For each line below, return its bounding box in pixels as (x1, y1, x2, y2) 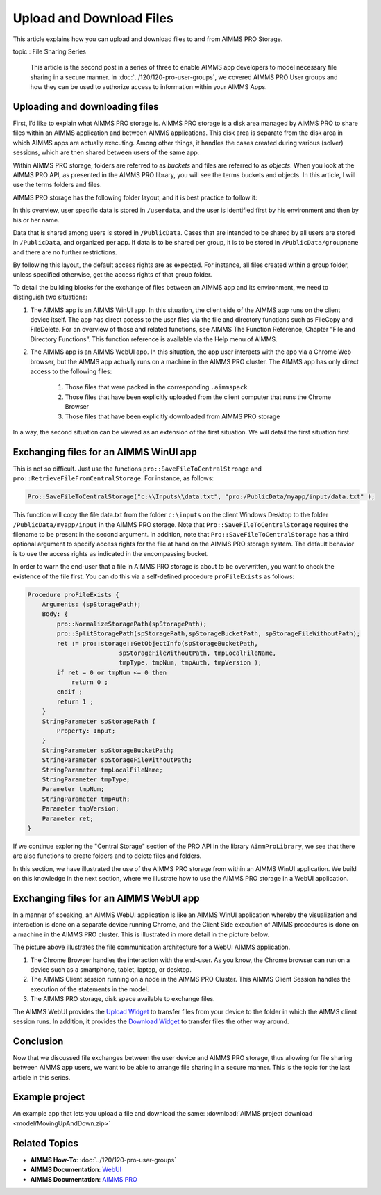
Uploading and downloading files (12, 101, 159, 113)
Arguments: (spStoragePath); (42, 600, 142, 608)
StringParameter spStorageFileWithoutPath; (42, 756, 192, 764)
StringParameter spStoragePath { (42, 717, 156, 725)
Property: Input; (56, 727, 116, 735)
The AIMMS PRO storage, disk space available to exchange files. (30, 995, 215, 1003)
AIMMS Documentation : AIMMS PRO (30, 1175, 138, 1183)
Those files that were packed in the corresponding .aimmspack (65, 383, 248, 391)
